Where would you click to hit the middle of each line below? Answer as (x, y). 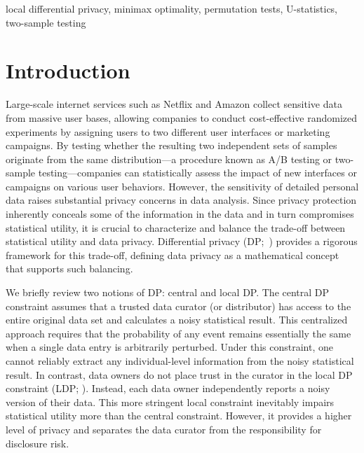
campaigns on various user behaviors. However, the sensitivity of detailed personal (182, 186)
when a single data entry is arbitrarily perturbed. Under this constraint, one (169, 347)
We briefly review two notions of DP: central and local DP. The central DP (168, 292)
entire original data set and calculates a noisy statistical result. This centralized (177, 320)
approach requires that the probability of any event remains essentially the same (178, 333)
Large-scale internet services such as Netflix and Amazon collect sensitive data (174, 104)
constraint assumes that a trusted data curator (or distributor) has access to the (178, 306)
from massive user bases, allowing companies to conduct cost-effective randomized (182, 117)
